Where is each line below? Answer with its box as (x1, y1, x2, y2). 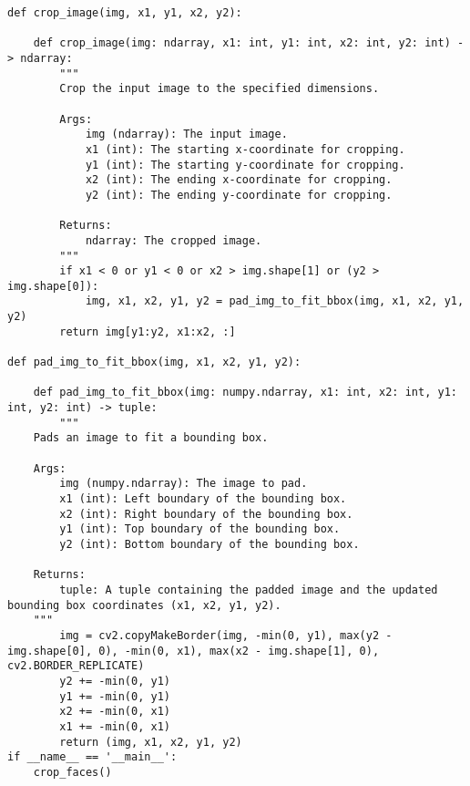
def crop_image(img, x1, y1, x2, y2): (7, 6, 242, 19)
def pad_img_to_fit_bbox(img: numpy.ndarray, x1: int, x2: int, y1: (33, 386, 457, 399)
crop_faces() (33, 765, 112, 779)
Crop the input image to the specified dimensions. (59, 82, 380, 96)
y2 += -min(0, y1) (59, 674, 170, 688)
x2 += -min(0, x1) (59, 705, 170, 719)
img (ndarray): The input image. (85, 128, 288, 141)
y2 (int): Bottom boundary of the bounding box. (59, 537, 360, 551)
